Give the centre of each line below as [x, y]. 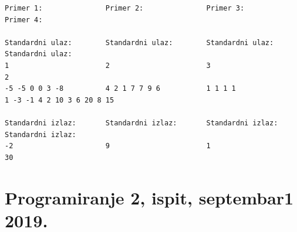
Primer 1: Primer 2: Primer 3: [125, 8]
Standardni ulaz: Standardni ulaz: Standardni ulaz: [139, 42]
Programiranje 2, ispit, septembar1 [149, 197]
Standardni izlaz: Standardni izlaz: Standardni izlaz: [141, 123]
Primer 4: [24, 20]
